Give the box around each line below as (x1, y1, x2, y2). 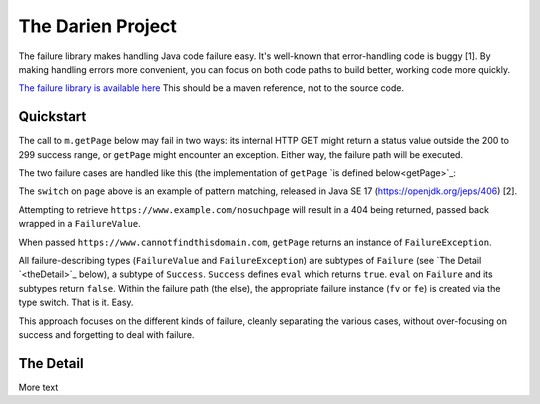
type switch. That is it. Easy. (18, 296, 134, 309)
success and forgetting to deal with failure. (18, 328, 195, 340)
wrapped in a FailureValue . (18, 218, 142, 230)
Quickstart (18, 108, 87, 125)
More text (18, 381, 59, 393)
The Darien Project (18, 15, 177, 37)
